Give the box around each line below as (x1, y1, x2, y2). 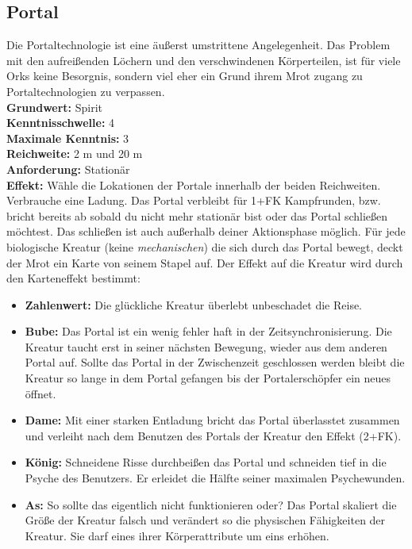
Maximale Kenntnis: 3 (6, 129, 129, 146)
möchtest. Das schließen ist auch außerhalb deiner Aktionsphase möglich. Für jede (6, 223, 406, 240)
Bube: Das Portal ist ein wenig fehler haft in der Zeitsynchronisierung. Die (25, 323, 392, 340)
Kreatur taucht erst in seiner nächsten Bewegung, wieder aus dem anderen (25, 338, 387, 355)
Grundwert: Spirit (6, 98, 103, 115)
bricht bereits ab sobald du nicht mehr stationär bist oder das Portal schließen (6, 207, 388, 224)
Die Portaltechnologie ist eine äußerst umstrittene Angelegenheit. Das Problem (6, 36, 391, 53)
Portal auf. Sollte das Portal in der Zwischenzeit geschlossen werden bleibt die (25, 354, 405, 370)
